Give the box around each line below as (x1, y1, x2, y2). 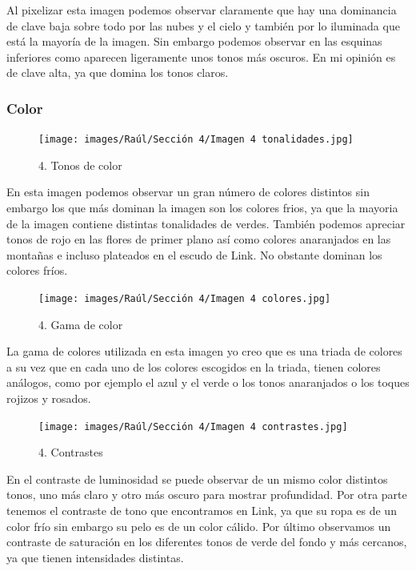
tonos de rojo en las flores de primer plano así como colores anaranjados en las (6, 231, 391, 247)
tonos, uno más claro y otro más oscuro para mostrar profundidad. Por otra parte (6, 486, 407, 503)
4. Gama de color (38, 316, 123, 332)
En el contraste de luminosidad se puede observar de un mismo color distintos (6, 470, 388, 487)
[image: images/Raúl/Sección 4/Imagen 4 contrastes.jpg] (38, 420, 348, 432)
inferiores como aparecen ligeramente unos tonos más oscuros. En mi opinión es (6, 48, 396, 65)
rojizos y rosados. (6, 390, 91, 407)
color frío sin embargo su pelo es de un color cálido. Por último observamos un (6, 517, 391, 534)
